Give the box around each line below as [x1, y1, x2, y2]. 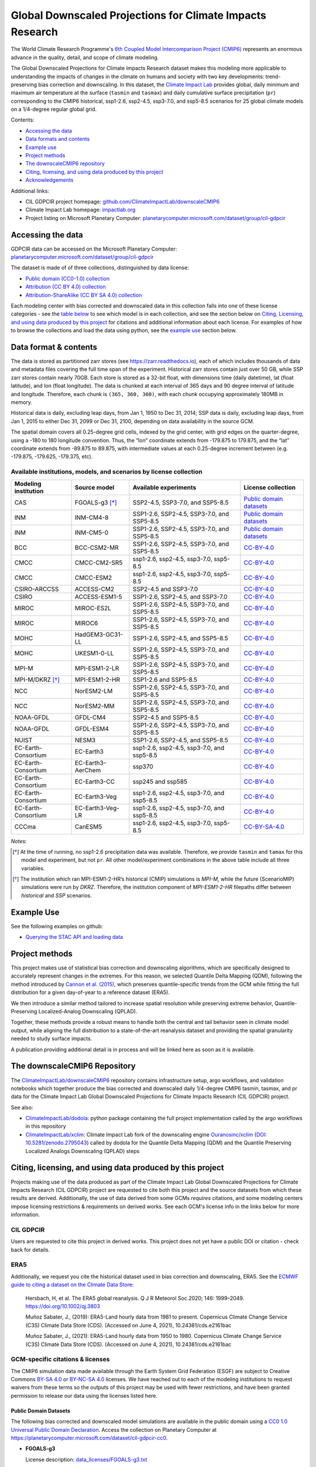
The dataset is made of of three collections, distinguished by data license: [11, 264, 190, 271]
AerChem [74, 766, 101, 774]
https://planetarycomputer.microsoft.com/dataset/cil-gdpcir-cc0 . [11, 1434, 168, 1441]
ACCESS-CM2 [74, 584, 114, 593]
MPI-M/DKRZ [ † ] [14, 675, 60, 684]
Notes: [11, 837, 27, 844]
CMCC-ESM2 [74, 573, 112, 582]
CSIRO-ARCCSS [14, 584, 59, 593]
